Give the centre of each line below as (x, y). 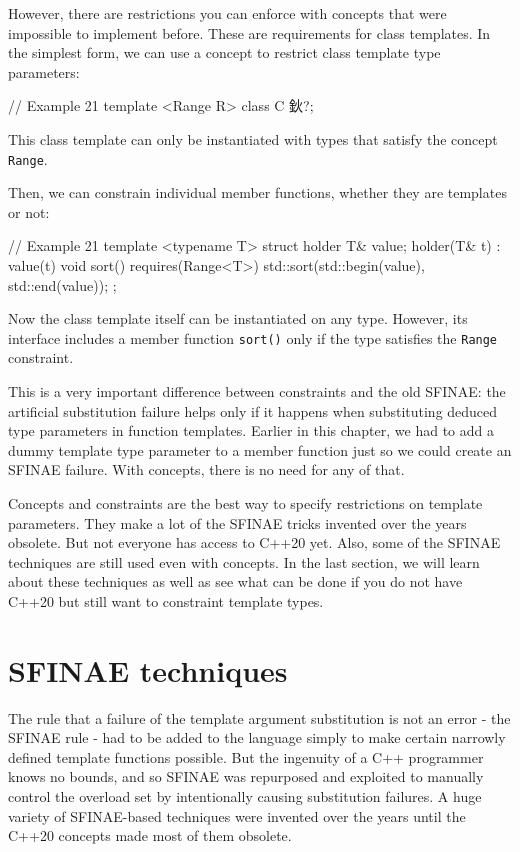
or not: (29, 211)
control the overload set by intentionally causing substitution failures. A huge (245, 796)
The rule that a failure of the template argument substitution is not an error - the (259, 717)
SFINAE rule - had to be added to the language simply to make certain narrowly (257, 737)
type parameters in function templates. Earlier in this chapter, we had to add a (251, 430)
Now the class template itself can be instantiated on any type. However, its (238, 318)
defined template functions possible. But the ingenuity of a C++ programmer (246, 756)
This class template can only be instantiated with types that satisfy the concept (253, 138)
